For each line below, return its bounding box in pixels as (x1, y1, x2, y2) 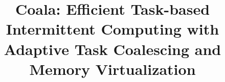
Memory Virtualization (29, 58, 196, 79)
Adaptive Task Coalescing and (4, 38, 221, 59)
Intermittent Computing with (6, 18, 219, 39)
